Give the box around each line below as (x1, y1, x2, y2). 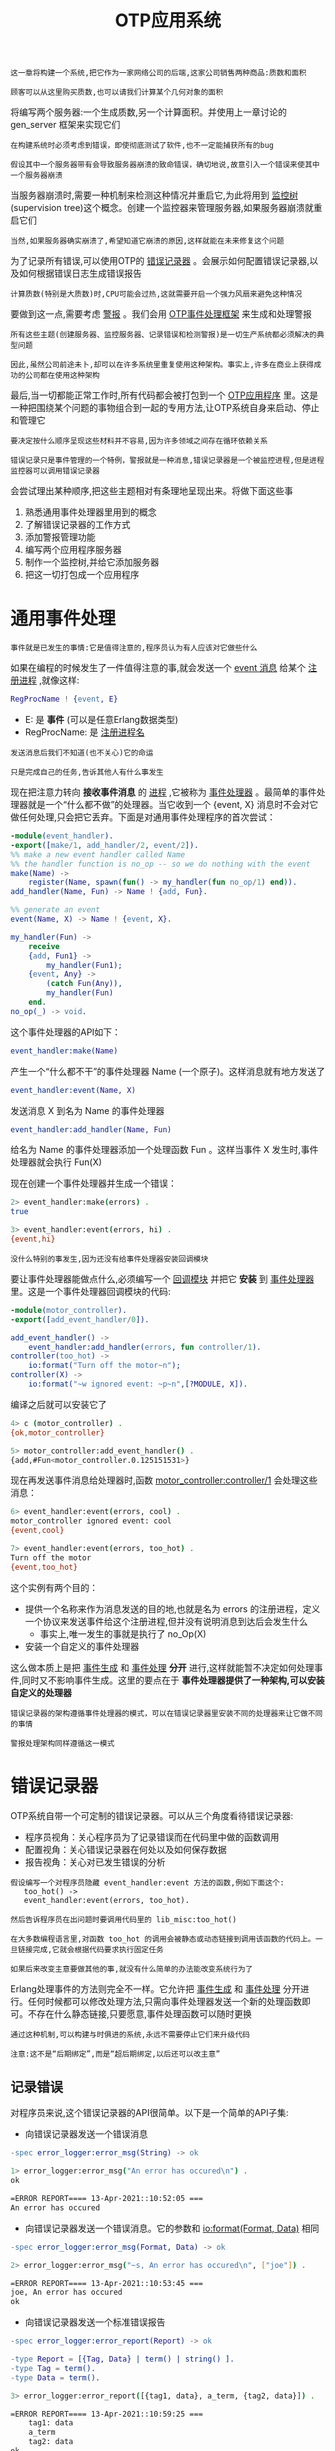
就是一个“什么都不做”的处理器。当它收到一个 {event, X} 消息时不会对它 (27, 799, 319, 810)
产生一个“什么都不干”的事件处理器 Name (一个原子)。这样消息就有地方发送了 (10, 1065, 326, 1077)
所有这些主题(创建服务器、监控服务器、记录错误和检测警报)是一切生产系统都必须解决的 (10, 330, 317, 340)
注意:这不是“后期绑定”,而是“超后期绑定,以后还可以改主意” (10, 2049, 221, 2059)
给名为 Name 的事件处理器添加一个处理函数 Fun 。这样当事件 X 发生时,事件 (10, 1144, 319, 1156)
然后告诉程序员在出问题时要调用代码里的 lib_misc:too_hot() (10, 1914, 237, 1925)
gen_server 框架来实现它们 (10, 119, 121, 131)
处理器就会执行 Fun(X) (10, 1156, 103, 1168)
